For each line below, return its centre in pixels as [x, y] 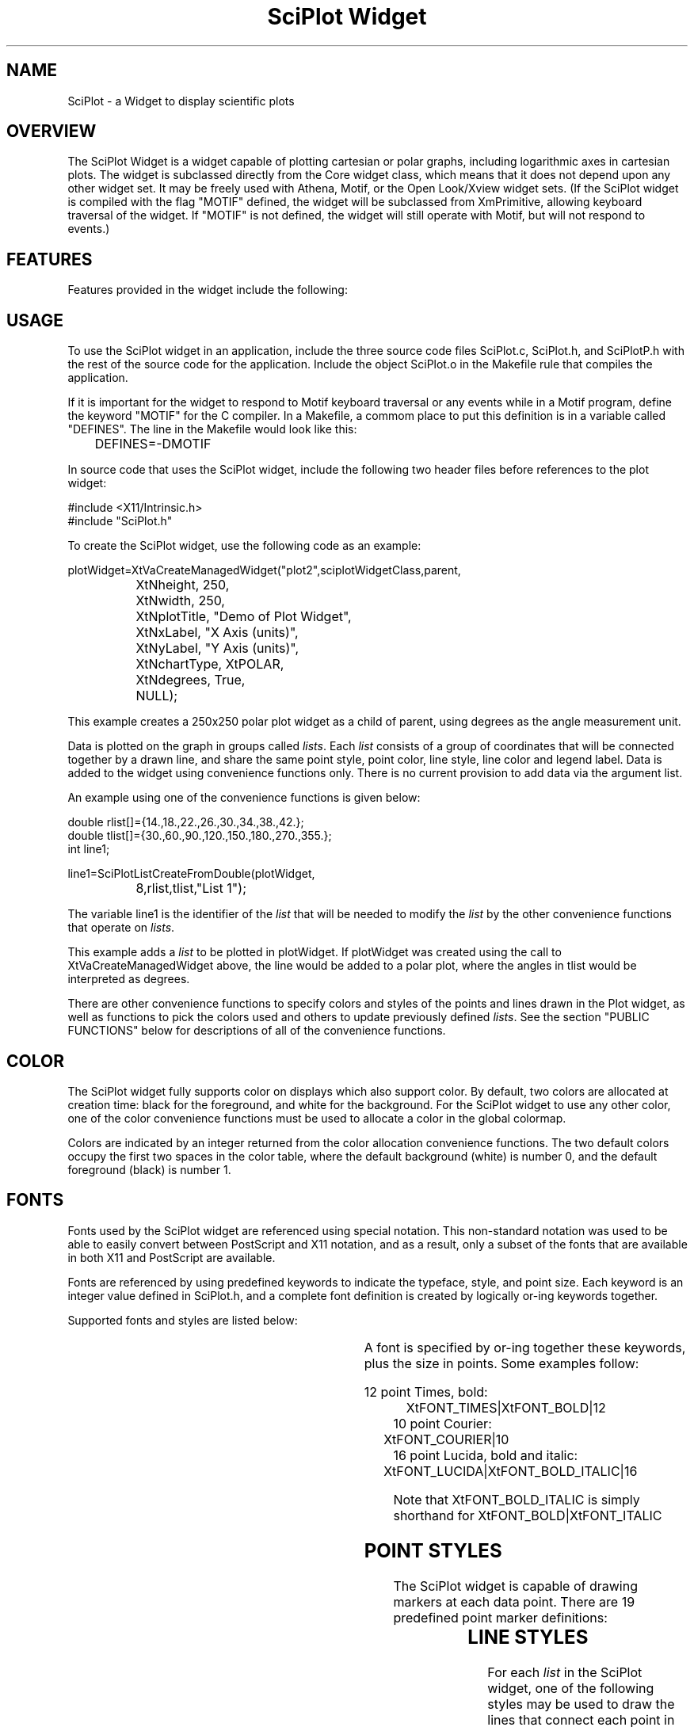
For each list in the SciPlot [565, 1672]
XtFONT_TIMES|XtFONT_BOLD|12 [506, 1407]
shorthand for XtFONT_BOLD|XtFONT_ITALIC [528, 1515]
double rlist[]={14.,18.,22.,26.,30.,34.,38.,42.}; [186, 822]
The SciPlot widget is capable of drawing [515, 1586]
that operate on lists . [121, 928]
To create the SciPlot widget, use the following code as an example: [244, 546]
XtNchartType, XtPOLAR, [210, 664]
